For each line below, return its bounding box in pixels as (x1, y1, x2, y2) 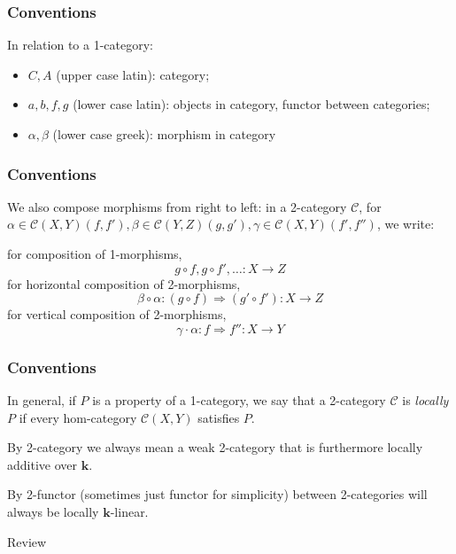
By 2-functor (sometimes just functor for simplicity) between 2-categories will (7, 485, 428, 503)
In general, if (7, 391, 76, 409)
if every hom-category (19, 408, 137, 426)
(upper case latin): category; (56, 65, 210, 83)
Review (7, 532, 47, 550)
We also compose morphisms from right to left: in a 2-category (7, 197, 347, 215)
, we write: (376, 215, 435, 233)
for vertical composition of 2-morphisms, (7, 305, 227, 324)
